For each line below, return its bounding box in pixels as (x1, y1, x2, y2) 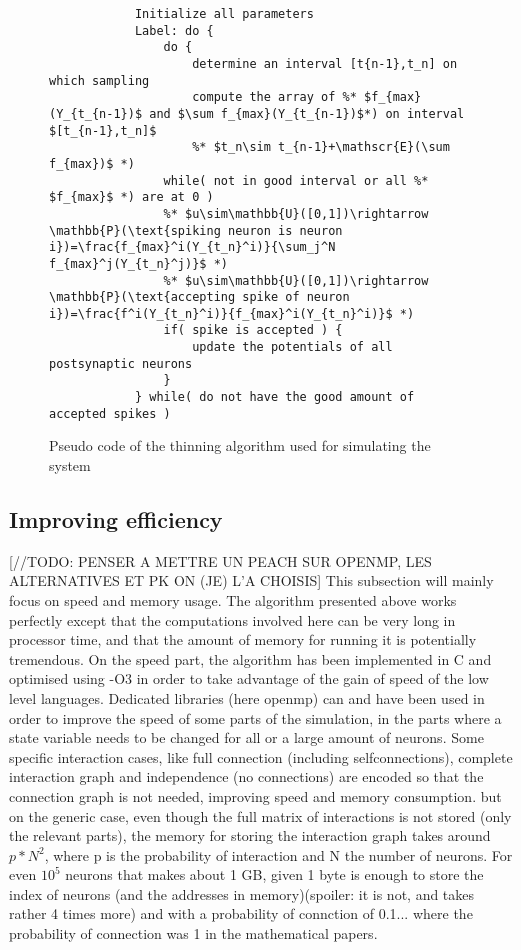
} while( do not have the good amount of (134, 390, 415, 405)
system (49, 455, 91, 475)
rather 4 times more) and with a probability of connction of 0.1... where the (9, 903, 473, 924)
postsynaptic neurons (49, 356, 193, 371)
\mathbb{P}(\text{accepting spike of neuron (49, 290, 350, 305)
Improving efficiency (9, 503, 223, 534)
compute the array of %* (192, 90, 357, 105)
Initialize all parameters (134, 7, 314, 21)
